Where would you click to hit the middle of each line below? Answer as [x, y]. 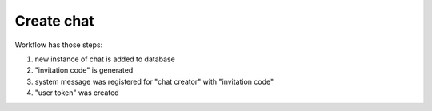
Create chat [55, 21]
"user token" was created [77, 93]
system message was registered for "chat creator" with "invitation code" [154, 81]
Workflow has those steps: [59, 45]
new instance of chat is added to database [105, 59]
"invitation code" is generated [84, 70]
